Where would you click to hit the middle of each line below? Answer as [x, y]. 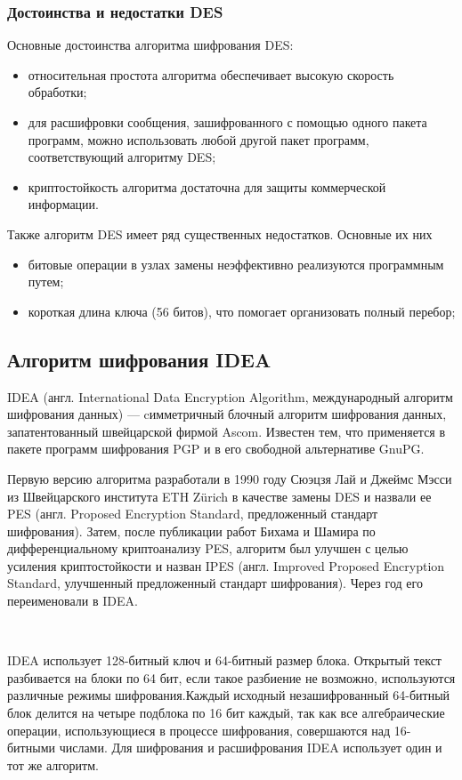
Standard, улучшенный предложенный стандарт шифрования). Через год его [215, 583]
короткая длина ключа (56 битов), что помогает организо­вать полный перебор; [242, 311]
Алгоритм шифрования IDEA [139, 359]
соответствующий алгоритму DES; [122, 157]
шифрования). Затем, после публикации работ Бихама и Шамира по [191, 531]
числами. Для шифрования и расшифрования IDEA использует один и [251, 748]
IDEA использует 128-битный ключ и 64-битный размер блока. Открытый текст [224, 660]
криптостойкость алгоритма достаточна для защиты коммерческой [207, 186]
